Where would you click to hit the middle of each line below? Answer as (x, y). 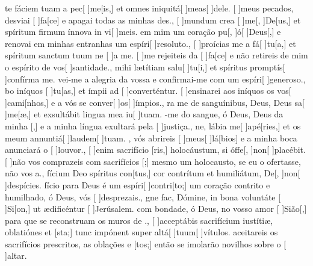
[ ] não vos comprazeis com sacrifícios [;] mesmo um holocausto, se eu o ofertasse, (153, 161)
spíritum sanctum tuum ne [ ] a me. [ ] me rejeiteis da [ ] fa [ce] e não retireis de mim (156, 55)
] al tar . (16, 255)
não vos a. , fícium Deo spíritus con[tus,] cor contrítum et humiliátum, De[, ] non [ (153, 173)
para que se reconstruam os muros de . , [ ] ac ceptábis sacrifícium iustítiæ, (139, 220)
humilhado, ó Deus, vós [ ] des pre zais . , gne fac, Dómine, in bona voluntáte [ (143, 196)
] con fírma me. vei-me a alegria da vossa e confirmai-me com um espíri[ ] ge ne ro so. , (155, 79)
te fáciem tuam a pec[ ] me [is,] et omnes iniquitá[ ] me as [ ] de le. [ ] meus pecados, (149, 8)
